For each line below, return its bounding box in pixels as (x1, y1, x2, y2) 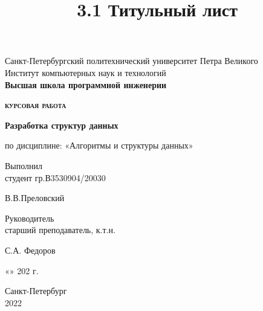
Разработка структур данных (5, 118, 119, 131)
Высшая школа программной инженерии (5, 78, 167, 91)
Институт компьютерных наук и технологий (5, 66, 166, 79)
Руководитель (5, 211, 54, 224)
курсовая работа (5, 98, 67, 111)
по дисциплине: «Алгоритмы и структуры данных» (5, 139, 193, 152)
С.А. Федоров (5, 243, 56, 256)
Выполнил (5, 159, 43, 172)
